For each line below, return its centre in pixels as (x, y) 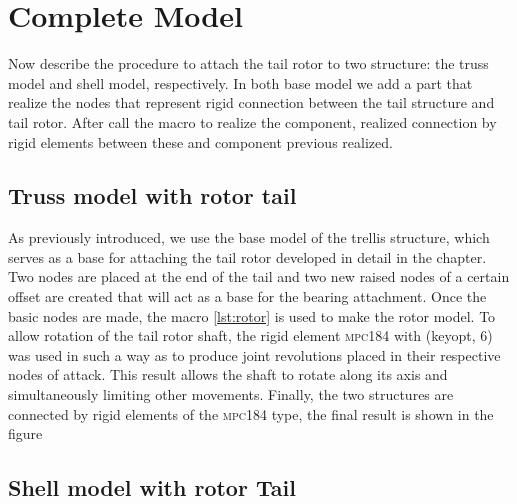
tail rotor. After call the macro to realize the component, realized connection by (252, 121)
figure (25, 433)
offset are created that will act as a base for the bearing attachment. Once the (247, 296)
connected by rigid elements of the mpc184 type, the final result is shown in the (251, 413)
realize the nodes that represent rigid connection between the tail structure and (251, 102)
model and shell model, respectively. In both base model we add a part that (240, 82)
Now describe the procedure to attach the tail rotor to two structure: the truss (248, 63)
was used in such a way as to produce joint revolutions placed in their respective (254, 354)
